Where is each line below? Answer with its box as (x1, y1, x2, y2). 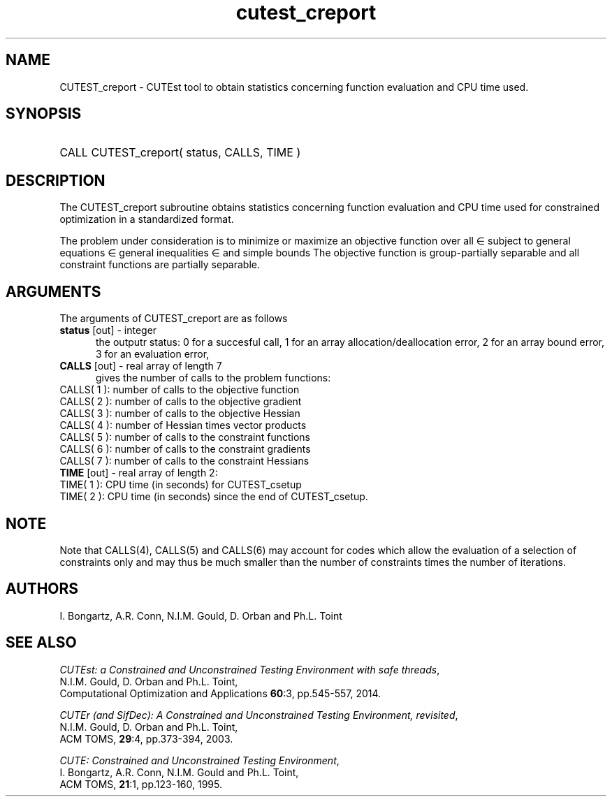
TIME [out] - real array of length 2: (59, 467, 218, 479)
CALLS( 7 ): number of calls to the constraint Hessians (59, 455, 309, 467)
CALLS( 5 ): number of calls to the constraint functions (59, 431, 310, 444)
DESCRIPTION (6, 171, 105, 189)
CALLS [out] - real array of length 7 (59, 360, 222, 372)
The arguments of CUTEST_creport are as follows (59, 312, 288, 325)
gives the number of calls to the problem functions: (96, 372, 331, 384)
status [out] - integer (59, 324, 157, 337)
